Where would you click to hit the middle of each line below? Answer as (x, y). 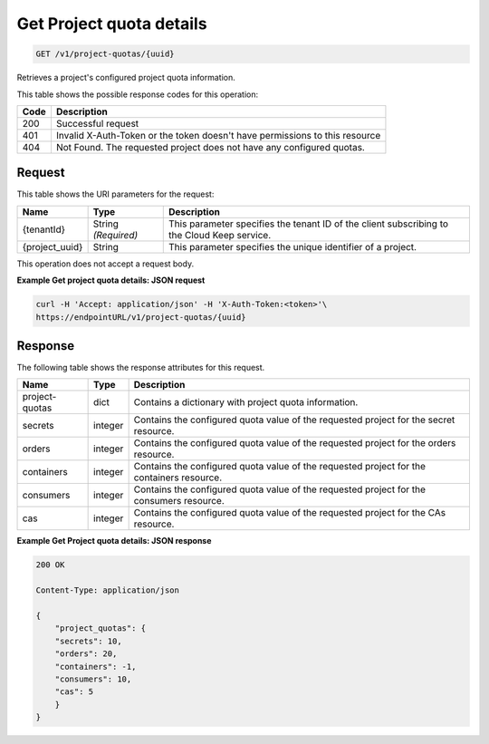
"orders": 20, (86, 654)
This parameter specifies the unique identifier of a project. (292, 246)
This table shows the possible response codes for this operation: (138, 94)
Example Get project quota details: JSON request (111, 280)
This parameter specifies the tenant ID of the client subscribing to (308, 224)
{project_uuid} (53, 246)
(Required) (115, 235)
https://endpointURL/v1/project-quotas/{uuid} (141, 317)
